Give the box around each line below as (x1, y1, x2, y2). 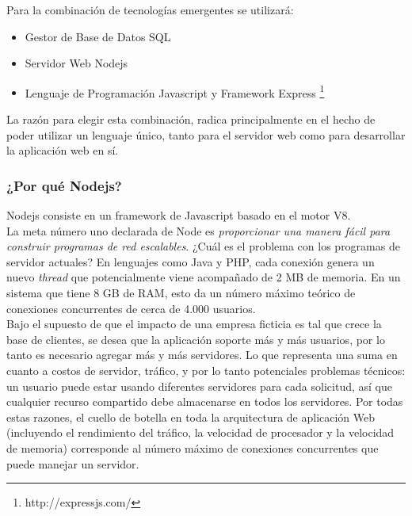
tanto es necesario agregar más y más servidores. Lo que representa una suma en (6, 346, 398, 363)
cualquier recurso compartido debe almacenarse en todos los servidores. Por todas (6, 393, 403, 410)
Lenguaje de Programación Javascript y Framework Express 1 (25, 82, 325, 101)
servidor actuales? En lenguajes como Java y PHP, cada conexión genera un (6, 253, 375, 269)
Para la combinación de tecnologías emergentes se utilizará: (6, 2, 294, 17)
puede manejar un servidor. (6, 455, 139, 472)
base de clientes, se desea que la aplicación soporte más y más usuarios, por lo (6, 331, 385, 347)
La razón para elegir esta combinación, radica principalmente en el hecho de (6, 111, 376, 128)
